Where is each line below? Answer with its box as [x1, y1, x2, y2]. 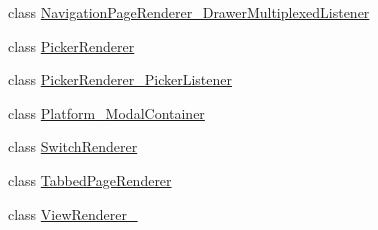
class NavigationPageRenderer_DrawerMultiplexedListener [8, 2, 370, 22]
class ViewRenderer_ [8, 203, 138, 224]
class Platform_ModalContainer [8, 102, 205, 123]
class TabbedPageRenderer [8, 169, 172, 190]
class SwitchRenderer [8, 136, 138, 157]
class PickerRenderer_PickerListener [8, 69, 233, 90]
